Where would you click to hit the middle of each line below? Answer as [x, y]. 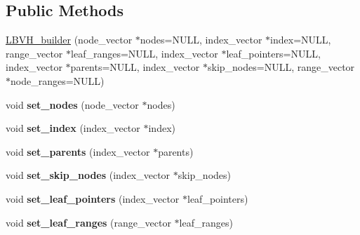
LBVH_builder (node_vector [69, 40]
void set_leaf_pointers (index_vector [93, 198]
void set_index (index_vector [73, 128]
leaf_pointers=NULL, [273, 53]
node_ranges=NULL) [58, 80]
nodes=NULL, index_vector [201, 40]
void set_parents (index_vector [78, 151]
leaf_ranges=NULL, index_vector [145, 53]
